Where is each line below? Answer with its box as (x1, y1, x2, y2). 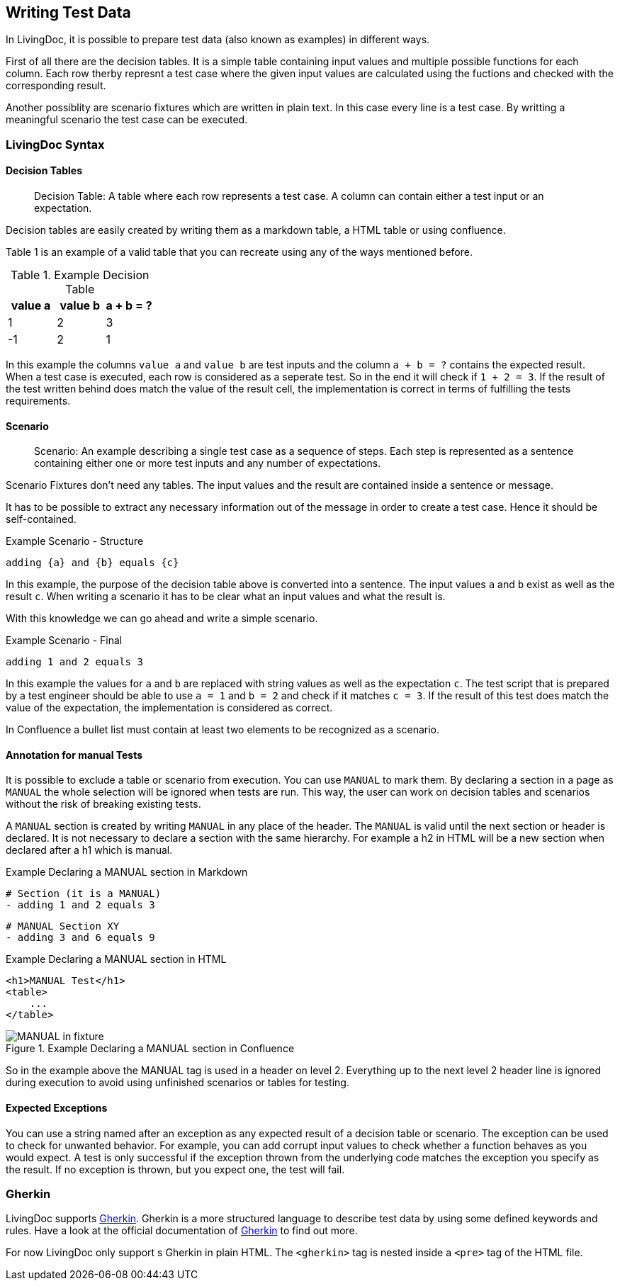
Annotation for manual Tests (6, 748, 143, 761)
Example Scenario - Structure (6, 535, 144, 548)
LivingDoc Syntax (6, 137, 105, 152)
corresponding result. (6, 79, 106, 92)
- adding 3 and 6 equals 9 (6, 932, 155, 944)
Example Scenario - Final (6, 634, 123, 647)
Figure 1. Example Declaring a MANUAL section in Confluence (6, 1042, 295, 1055)
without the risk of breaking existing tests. (6, 798, 201, 811)
